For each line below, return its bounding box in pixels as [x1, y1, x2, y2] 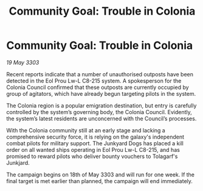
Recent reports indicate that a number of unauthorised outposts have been [6, 70, 193, 77]
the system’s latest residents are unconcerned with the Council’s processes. [6, 115, 197, 122]
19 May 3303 [6, 59, 40, 66]
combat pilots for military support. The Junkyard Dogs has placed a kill [6, 139, 184, 147]
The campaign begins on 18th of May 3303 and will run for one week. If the [6, 171, 195, 178]
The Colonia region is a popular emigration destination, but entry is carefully [6, 102, 197, 109]
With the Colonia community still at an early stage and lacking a [6, 126, 165, 134]
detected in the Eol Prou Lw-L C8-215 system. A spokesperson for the [6, 77, 182, 84]
